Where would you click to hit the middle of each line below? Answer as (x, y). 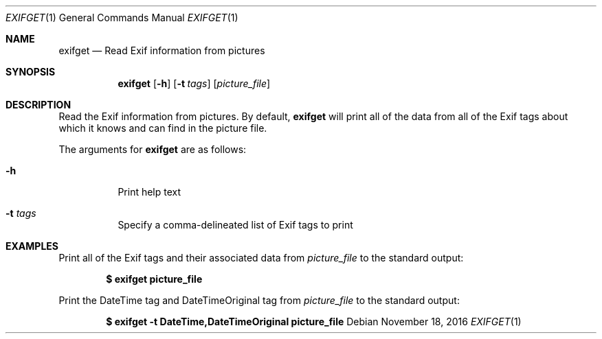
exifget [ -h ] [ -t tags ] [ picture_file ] (194, 83)
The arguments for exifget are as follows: (153, 149)
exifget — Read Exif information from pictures (162, 50)
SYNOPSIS (31, 72)
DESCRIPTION (38, 105)
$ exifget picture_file (154, 279)
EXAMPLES (32, 246)
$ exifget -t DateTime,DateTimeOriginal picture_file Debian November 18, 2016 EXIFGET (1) (314, 322)
